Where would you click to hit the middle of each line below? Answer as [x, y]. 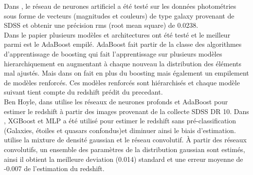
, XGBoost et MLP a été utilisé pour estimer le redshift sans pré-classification [120, 121]
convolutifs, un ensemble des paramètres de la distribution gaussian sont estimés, [125, 149]
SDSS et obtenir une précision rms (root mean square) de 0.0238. [101, 25]
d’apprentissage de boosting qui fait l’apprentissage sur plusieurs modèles [113, 53]
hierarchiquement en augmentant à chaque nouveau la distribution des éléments [123, 63]
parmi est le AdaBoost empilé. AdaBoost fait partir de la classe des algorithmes [123, 44]
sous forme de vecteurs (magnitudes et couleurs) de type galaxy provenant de [119, 15]
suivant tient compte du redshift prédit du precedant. [83, 92]
